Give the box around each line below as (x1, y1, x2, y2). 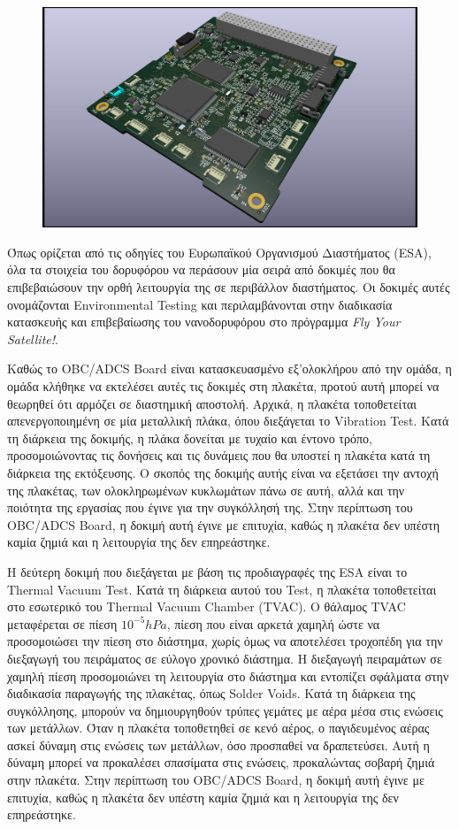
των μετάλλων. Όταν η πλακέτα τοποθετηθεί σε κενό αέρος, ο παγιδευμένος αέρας (7, 718, 430, 737)
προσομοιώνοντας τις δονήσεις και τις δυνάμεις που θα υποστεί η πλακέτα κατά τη (7, 446, 431, 464)
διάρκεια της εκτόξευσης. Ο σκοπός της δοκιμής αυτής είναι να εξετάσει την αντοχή (7, 463, 439, 481)
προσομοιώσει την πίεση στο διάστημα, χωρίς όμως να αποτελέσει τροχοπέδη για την (7, 632, 443, 650)
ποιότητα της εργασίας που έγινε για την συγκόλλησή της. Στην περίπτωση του (7, 498, 413, 517)
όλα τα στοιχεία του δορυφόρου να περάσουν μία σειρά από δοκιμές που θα (7, 260, 395, 279)
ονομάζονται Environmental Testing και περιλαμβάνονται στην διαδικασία (7, 295, 393, 313)
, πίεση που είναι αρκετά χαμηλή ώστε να (166, 614, 380, 633)
